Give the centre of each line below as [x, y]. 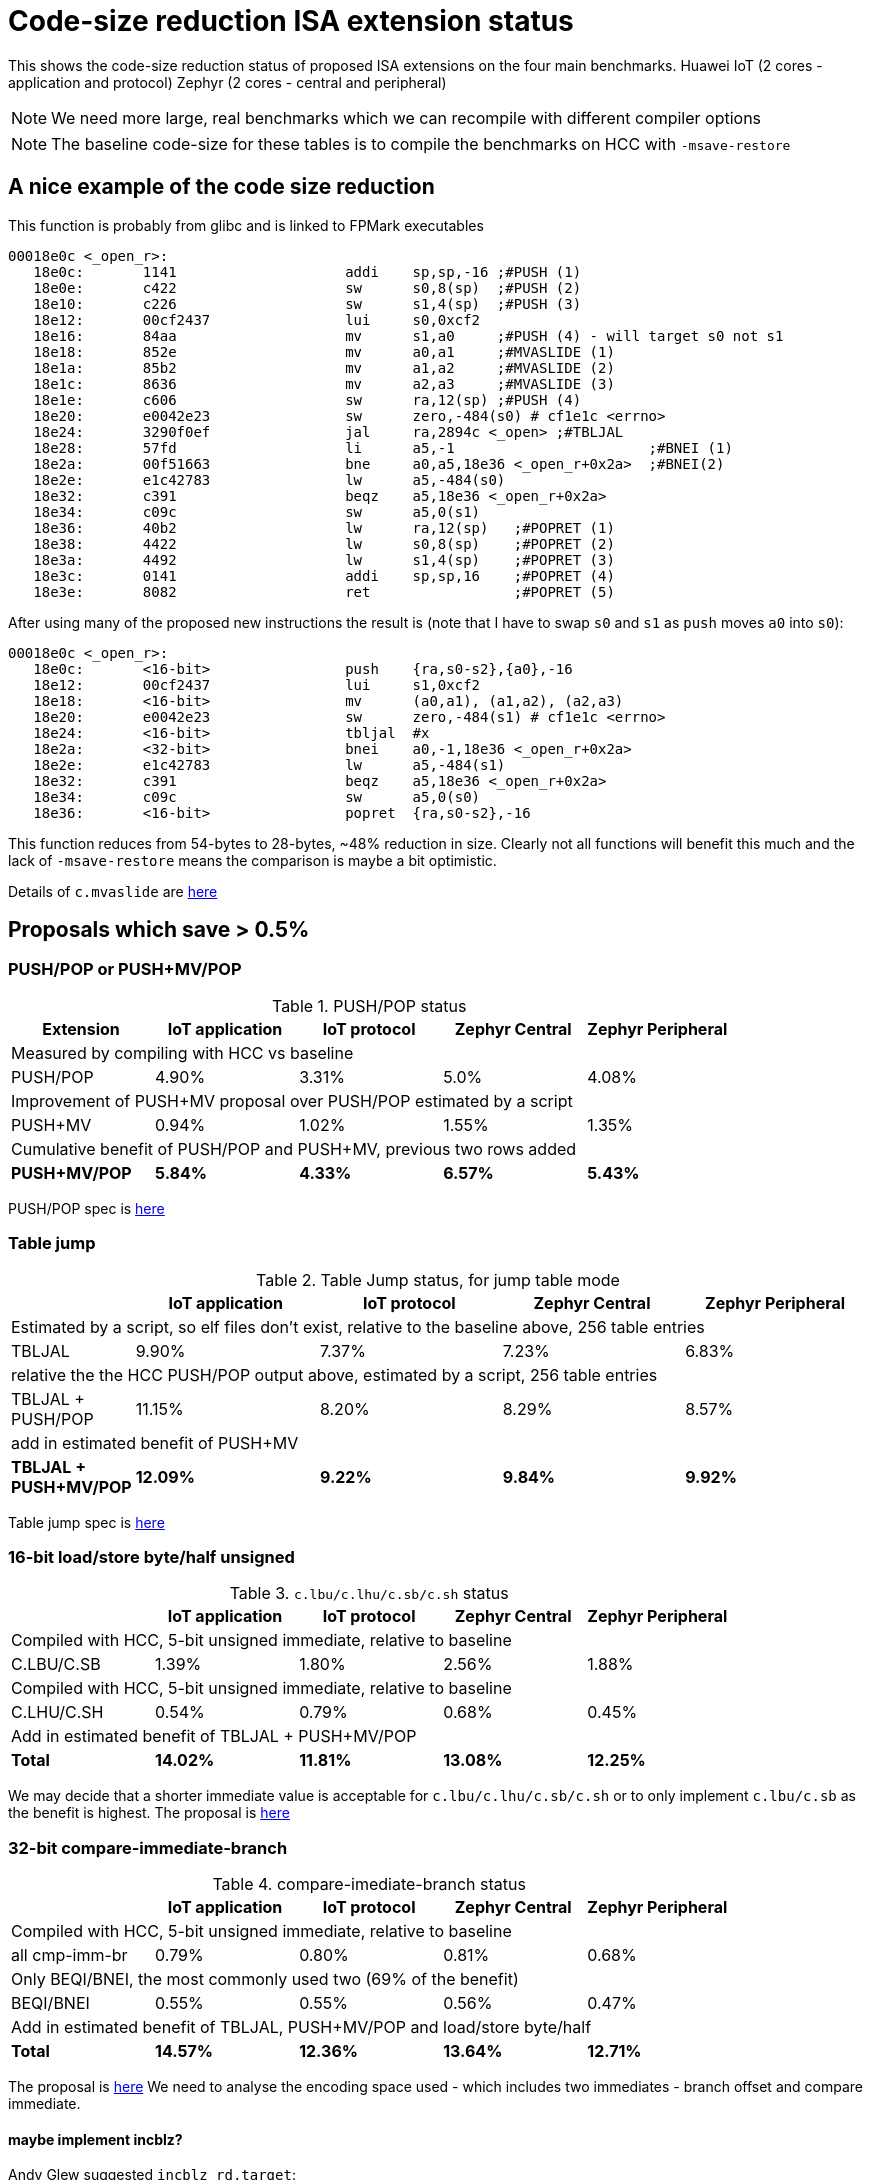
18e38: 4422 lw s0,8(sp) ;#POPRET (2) [324, 543]
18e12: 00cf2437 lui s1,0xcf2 [257, 684]
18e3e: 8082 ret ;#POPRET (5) [324, 591]
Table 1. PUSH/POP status [369, 1005]
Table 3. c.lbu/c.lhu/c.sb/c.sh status [369, 1593]
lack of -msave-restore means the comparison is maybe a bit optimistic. [252, 860]
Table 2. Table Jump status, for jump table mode [438, 1279]
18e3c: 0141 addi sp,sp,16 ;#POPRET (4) [324, 575]
